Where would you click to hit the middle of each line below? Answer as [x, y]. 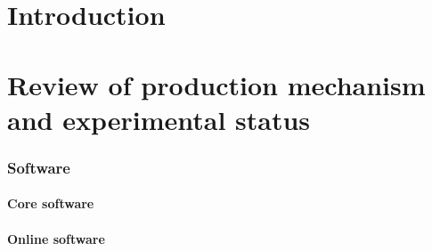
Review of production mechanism [216, 84]
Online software [56, 238]
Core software [51, 203]
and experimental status [159, 119]
